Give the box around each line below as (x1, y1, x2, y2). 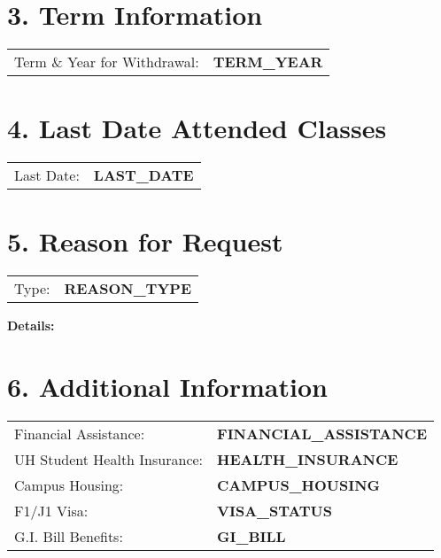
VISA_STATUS (217, 500, 332, 522)
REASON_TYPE (64, 278, 191, 299)
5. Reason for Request (7, 223, 283, 260)
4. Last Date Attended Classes (7, 110, 387, 146)
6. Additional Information (7, 368, 328, 405)
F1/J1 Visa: (14, 500, 89, 522)
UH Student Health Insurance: (14, 449, 204, 470)
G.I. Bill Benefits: (14, 526, 123, 547)
